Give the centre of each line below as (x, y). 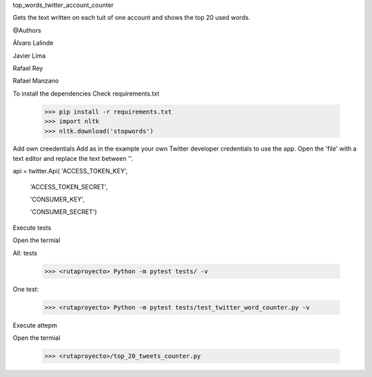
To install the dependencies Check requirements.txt (86, 94)
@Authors (27, 30)
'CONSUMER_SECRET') (63, 212)
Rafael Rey (28, 68)
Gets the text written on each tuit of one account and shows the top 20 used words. (132, 18)
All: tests (25, 253)
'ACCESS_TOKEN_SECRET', (69, 186)
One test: (26, 289)
